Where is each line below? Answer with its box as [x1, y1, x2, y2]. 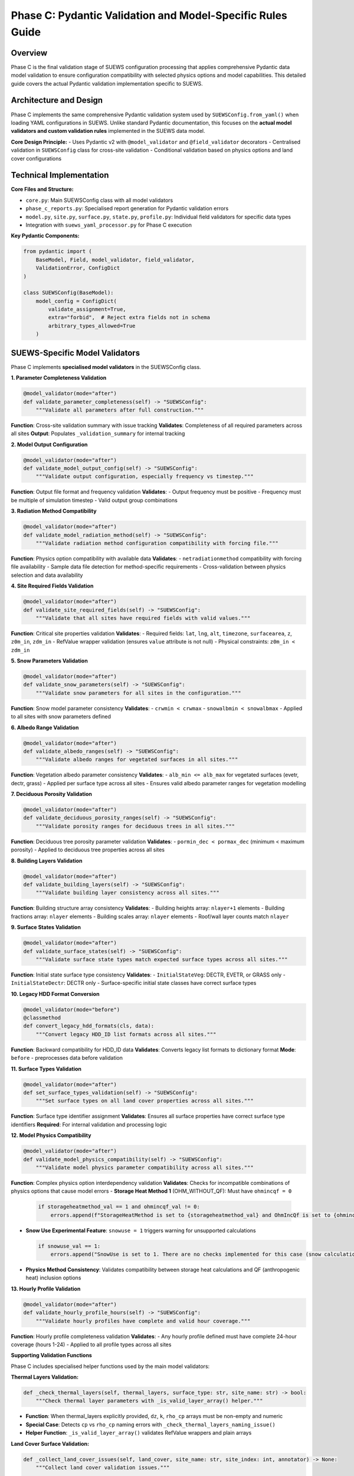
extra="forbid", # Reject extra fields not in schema [48, 314, 211, 321]
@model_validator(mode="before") [23, 1006, 120, 1013]
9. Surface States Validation [11, 924, 81, 931]
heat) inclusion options [25, 1274, 81, 1281]
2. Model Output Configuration [11, 440, 88, 448]
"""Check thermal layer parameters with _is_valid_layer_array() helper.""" [35, 1397, 263, 1405]
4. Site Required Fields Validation [11, 582, 94, 590]
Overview [11, 48, 48, 58]
